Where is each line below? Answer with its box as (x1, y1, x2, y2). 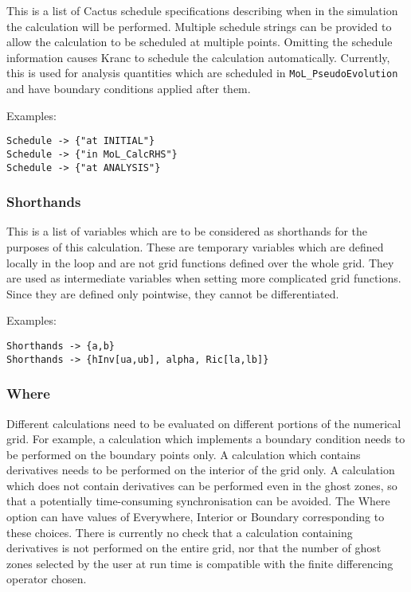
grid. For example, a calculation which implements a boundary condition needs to (6, 430, 405, 447)
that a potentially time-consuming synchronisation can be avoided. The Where (6, 493, 390, 509)
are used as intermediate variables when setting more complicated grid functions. (6, 270, 401, 286)
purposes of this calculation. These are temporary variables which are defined (6, 239, 384, 255)
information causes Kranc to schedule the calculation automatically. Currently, (6, 49, 390, 65)
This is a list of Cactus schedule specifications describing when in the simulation (6, 2, 398, 18)
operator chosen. (6, 571, 87, 587)
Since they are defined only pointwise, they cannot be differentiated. (6, 285, 339, 302)
